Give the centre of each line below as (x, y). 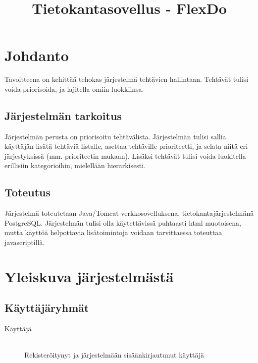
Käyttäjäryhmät (47, 308)
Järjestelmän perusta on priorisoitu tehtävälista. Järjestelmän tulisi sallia (115, 136)
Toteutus (28, 192)
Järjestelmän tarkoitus (63, 115)
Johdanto (37, 55)
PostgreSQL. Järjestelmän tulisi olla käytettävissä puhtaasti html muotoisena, (123, 222)
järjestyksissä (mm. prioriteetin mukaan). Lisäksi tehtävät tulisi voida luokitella (125, 155)
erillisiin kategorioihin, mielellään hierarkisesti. (75, 165)
